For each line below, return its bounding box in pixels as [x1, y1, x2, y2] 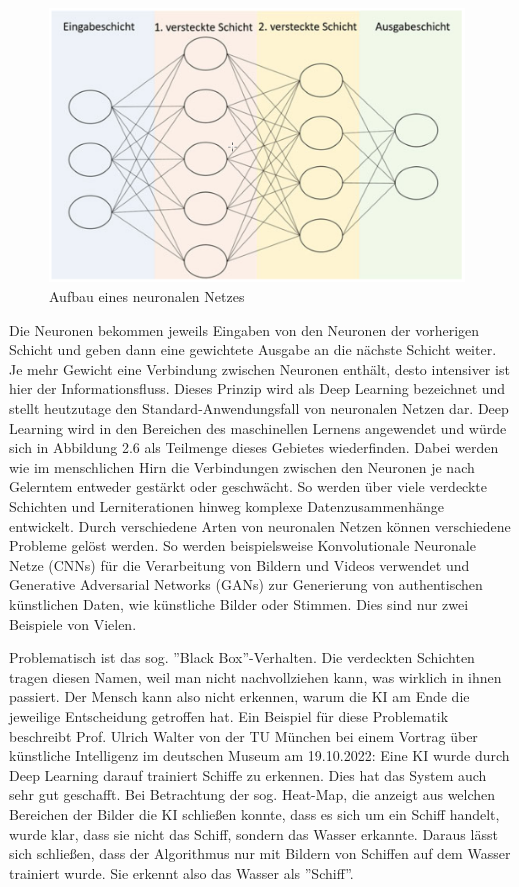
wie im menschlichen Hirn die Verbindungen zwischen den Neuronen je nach [9, 456, 475, 477]
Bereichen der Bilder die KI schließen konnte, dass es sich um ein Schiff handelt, [9, 803, 500, 824]
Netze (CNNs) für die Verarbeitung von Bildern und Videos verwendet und [9, 554, 470, 575]
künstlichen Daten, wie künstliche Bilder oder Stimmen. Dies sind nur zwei [9, 593, 469, 614]
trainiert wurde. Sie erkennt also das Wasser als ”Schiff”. [9, 862, 354, 883]
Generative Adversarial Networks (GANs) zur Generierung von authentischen [9, 574, 483, 595]
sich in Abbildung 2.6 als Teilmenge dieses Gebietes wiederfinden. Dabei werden [9, 437, 499, 458]
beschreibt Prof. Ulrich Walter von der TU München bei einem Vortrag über [9, 725, 478, 746]
